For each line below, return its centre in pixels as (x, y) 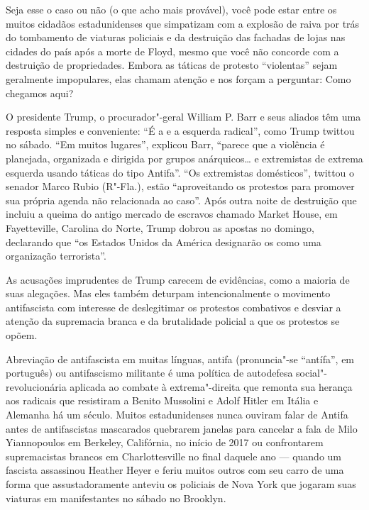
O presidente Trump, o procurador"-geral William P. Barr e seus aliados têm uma (183, 117)
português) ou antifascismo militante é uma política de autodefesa (149, 373)
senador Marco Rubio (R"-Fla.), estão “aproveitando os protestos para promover (180, 186)
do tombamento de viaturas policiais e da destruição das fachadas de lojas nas (176, 37)
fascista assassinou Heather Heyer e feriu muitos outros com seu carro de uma (175, 470)
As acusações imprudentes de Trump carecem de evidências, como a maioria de (178, 279)
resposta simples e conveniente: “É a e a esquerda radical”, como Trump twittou (180, 130)
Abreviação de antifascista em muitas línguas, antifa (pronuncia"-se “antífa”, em (180, 359)
